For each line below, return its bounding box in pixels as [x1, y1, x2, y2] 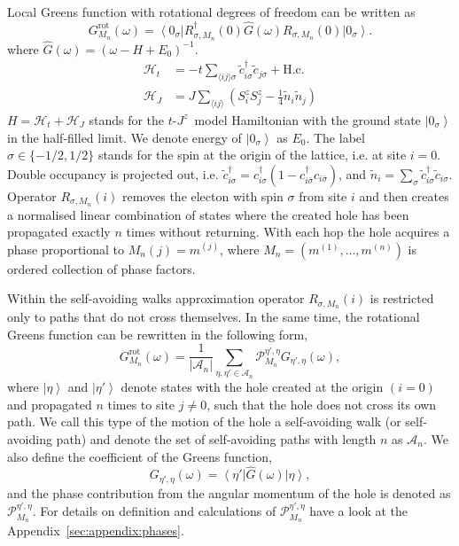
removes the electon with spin [122, 186, 284, 205]
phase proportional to [7, 239, 125, 258]
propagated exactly [7, 222, 111, 241]
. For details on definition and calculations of [32, 502, 276, 520]
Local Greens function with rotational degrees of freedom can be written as [7, 3, 416, 20]
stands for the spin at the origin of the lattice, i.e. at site [97, 145, 407, 164]
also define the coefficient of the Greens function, [7, 447, 272, 465]
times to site [107, 394, 175, 413]
